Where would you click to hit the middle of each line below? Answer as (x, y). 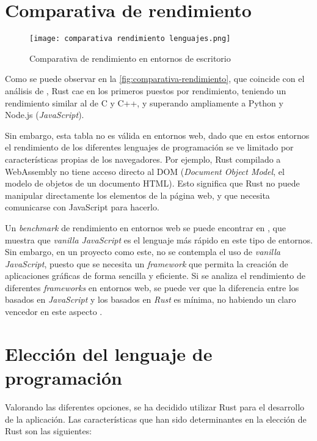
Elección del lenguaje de (109, 353)
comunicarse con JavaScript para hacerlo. (82, 207)
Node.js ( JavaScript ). (45, 115)
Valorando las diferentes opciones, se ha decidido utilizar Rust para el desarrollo (155, 406)
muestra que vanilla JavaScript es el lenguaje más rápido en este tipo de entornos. (159, 239)
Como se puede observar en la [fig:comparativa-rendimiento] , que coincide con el (155, 79)
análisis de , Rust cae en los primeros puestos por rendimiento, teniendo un (146, 90)
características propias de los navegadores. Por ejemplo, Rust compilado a (143, 159)
